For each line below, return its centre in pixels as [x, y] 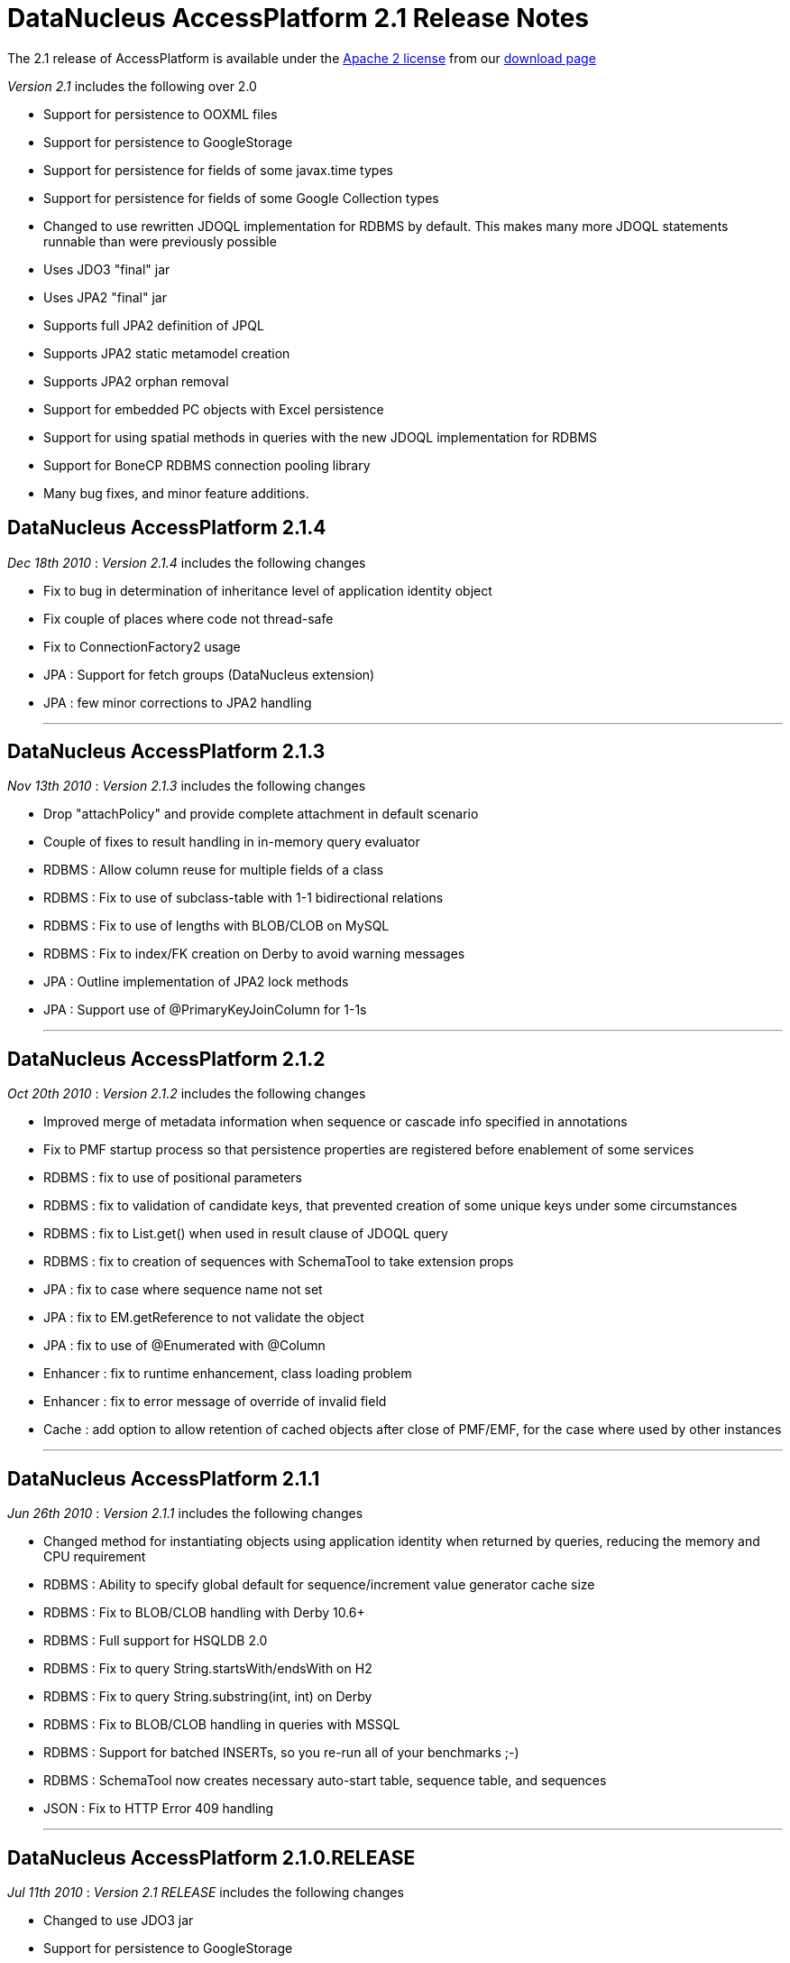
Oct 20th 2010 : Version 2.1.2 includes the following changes [187, 1094]
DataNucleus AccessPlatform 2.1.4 [167, 528]
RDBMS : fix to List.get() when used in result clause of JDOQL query [246, 1234]
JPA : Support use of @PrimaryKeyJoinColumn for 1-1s [205, 1010]
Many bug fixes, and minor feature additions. [176, 493]
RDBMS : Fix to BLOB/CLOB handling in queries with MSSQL [222, 1725]
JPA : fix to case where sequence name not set [183, 1290]
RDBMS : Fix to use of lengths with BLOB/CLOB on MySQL [216, 926]
